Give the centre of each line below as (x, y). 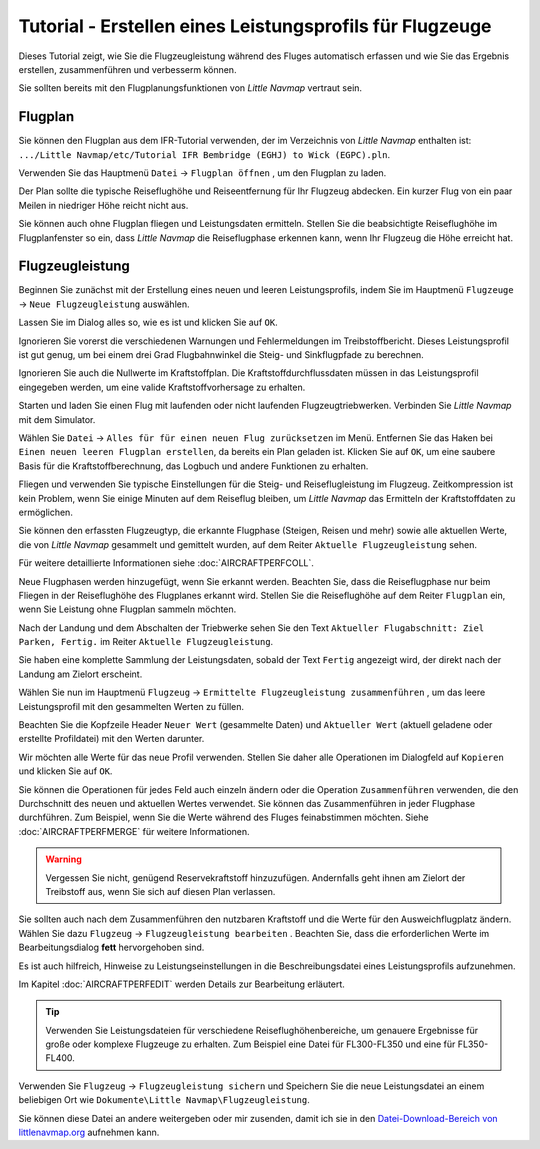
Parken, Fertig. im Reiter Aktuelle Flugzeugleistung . (146, 642)
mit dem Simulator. (57, 419)
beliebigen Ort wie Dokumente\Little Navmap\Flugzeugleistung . (164, 1100)
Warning (63, 859)
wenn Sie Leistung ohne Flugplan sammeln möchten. (127, 609)
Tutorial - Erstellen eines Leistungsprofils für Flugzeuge (255, 26)
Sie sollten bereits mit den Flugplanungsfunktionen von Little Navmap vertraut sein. (190, 88)
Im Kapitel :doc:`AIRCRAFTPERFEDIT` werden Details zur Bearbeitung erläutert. (181, 984)
